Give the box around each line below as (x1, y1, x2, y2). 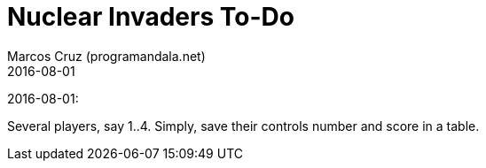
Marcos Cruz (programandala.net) (7, 48, 206, 64)
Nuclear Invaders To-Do (7, 2, 294, 32)
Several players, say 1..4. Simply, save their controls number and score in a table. (7, 118, 480, 134)
